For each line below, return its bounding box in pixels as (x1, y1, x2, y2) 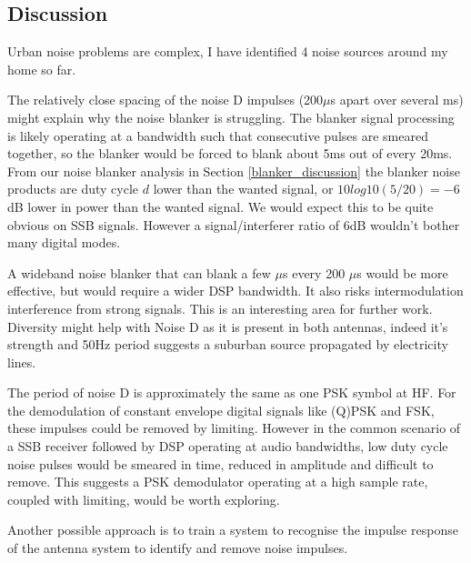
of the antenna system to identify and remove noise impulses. (7, 538, 348, 558)
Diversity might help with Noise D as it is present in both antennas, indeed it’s (7, 317, 448, 336)
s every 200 (282, 263, 346, 282)
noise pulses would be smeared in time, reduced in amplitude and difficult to (7, 454, 434, 473)
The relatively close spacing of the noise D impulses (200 (7, 90, 324, 109)
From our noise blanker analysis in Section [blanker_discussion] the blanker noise (7, 161, 460, 180)
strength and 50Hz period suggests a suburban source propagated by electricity (7, 335, 448, 354)
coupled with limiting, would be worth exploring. (7, 489, 280, 508)
